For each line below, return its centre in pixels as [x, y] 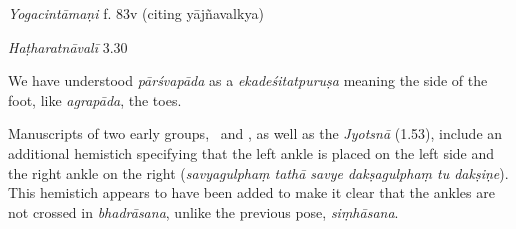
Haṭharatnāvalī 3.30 [68, 46]
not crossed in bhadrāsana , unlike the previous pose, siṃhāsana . [203, 211]
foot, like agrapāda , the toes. [95, 99]
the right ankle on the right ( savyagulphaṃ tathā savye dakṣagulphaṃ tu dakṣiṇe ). [258, 172]
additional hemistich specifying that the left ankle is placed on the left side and [251, 152]
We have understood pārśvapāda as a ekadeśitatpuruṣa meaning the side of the [248, 80]
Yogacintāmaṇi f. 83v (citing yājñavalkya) [136, 13]
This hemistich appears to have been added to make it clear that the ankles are [251, 192]
